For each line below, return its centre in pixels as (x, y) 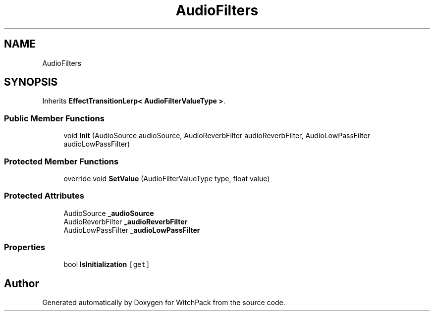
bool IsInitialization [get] (107, 264)
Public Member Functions (54, 118)
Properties (25, 247)
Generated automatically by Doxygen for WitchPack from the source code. (164, 303)
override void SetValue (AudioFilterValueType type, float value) (167, 178)
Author (22, 283)
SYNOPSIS (31, 82)
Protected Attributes (44, 196)
